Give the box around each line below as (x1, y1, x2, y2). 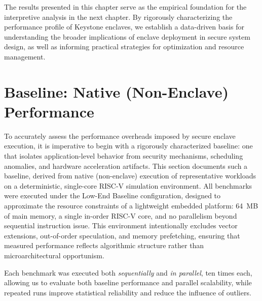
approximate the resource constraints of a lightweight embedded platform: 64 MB (4, 200, 258, 211)
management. (4, 51, 46, 62)
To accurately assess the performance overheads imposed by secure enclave (4, 130, 236, 141)
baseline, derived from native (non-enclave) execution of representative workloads (4, 170, 256, 181)
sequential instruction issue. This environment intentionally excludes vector (4, 220, 238, 231)
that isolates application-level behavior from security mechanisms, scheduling (4, 150, 243, 161)
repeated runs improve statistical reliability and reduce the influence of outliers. (4, 287, 251, 297)
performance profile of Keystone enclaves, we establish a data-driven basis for (4, 21, 244, 32)
